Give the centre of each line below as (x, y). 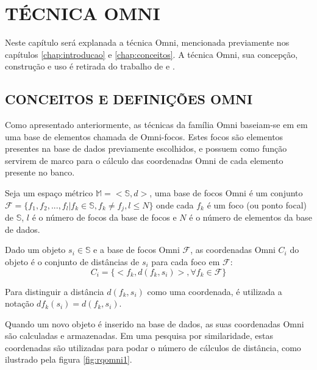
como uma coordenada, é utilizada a (215, 291)
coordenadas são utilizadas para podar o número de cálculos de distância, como (153, 347)
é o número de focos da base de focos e (104, 217)
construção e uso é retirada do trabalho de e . (90, 66)
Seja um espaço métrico (49, 193)
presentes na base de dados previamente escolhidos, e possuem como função (146, 148)
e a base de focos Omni (137, 250)
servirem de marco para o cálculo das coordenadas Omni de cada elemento (144, 160)
